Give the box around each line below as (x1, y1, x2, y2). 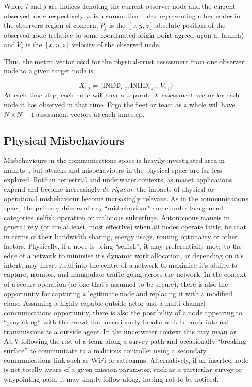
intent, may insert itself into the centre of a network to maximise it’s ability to (4, 259, 238, 270)
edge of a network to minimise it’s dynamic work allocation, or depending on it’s (4, 250, 244, 260)
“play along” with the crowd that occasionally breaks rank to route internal (4, 317, 229, 327)
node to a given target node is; (4, 65, 95, 76)
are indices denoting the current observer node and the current (48, 1, 235, 11)
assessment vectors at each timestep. (36, 109, 145, 119)
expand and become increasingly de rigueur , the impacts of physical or (4, 184, 214, 194)
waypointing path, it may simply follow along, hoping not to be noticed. (4, 373, 218, 384)
